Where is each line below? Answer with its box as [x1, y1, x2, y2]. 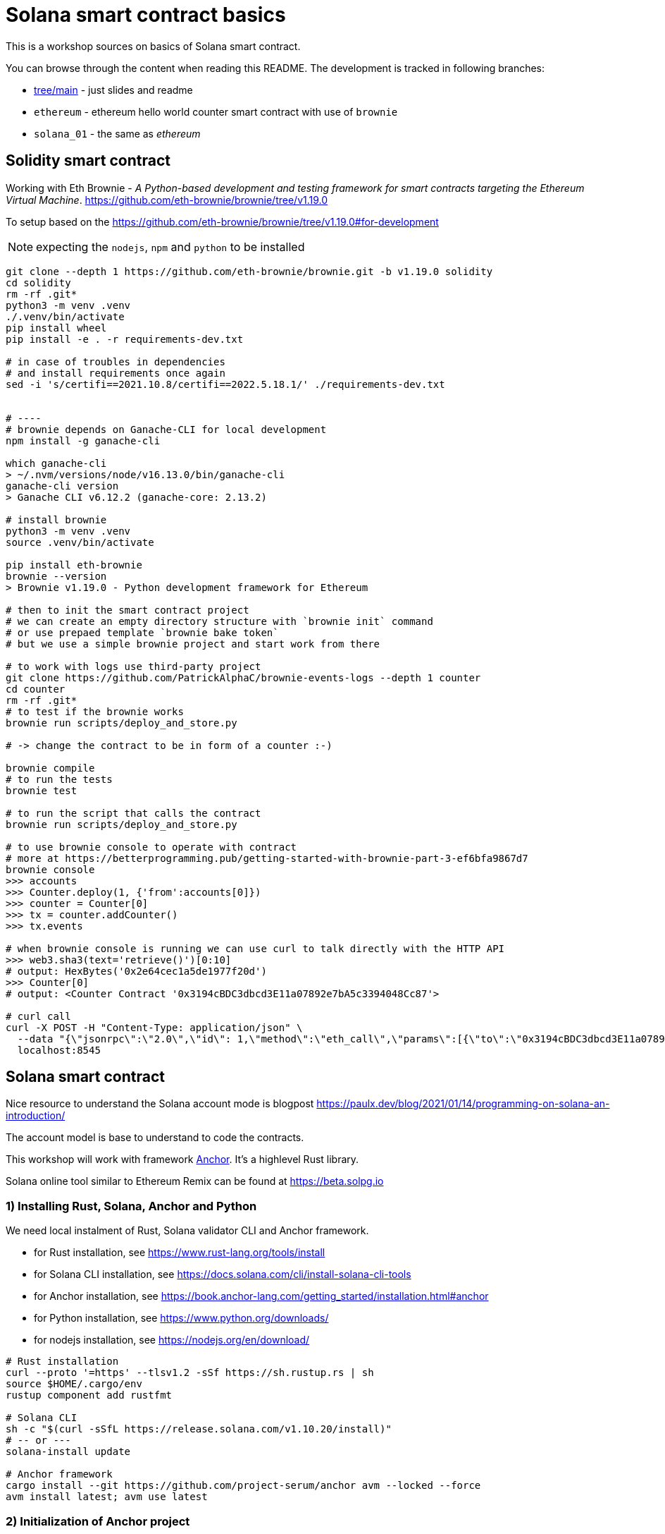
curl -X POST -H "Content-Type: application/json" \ [6, 1021, 303, 1033]
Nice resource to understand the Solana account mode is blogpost [6, 1097, 314, 1110]
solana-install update [6, 1446, 131, 1458]
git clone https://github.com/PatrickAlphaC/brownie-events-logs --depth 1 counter [6, 671, 481, 683]
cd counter [6, 683, 66, 695]
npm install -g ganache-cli [6, 434, 161, 446]
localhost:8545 [17, 1044, 101, 1056]
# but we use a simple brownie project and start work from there [6, 638, 380, 650]
